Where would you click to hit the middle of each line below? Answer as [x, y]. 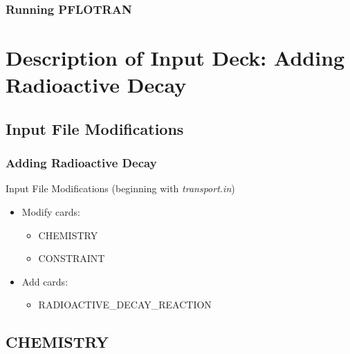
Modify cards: [51, 212]
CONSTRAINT [72, 258]
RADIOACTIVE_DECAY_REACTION [125, 305]
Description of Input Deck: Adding [175, 58]
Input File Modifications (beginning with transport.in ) [120, 188]
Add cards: [45, 281]
